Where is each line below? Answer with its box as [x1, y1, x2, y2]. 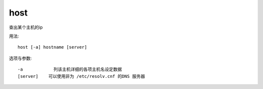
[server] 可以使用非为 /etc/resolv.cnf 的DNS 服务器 [18, 73, 146, 79]
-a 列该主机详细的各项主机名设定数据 [18, 67, 122, 72]
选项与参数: [9, 55, 32, 61]
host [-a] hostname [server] [18, 44, 87, 50]
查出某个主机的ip [9, 24, 43, 30]
